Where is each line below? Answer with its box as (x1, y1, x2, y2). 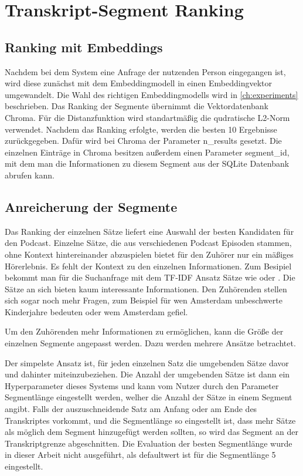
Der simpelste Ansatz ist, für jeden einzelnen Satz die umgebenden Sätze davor (5, 356, 289, 369)
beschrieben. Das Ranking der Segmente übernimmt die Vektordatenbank (5, 100, 268, 112)
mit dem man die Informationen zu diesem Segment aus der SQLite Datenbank (5, 157, 290, 170)
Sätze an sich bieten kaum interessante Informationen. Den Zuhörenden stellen (5, 282, 287, 295)
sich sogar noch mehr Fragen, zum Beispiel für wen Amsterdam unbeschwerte (5, 294, 282, 306)
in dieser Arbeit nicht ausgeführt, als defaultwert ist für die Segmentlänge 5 (5, 448, 276, 461)
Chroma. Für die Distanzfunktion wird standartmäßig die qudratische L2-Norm (5, 111, 290, 123)
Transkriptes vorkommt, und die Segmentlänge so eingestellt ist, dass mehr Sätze (5, 414, 296, 426)
